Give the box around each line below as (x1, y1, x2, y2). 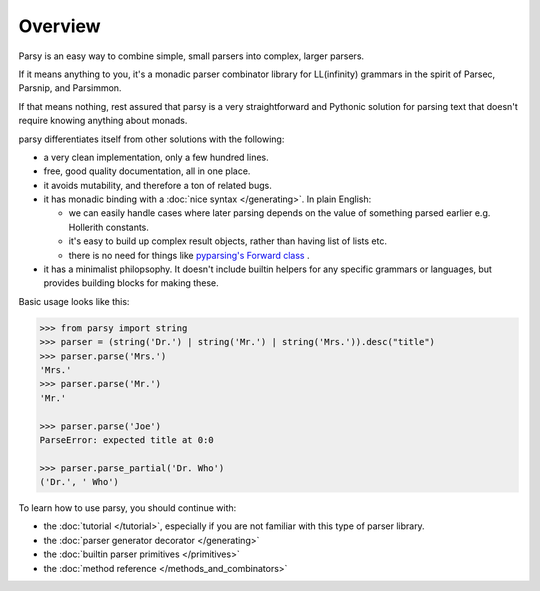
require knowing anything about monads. (18, 115, 188, 127)
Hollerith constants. (68, 221, 150, 233)
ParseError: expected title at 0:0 (39, 434, 214, 445)
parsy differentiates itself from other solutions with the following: (18, 133, 285, 145)
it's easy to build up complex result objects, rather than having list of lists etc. (68, 235, 387, 247)
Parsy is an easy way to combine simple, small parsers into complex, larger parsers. (18, 50, 365, 62)
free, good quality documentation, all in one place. (43, 165, 251, 177)
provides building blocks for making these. (43, 277, 219, 289)
